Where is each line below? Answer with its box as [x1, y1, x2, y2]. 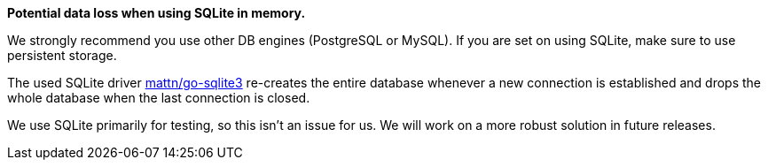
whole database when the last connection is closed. [7, 90, 310, 105]
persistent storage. [7, 48, 117, 63]
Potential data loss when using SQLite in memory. [7, 5, 306, 20]
